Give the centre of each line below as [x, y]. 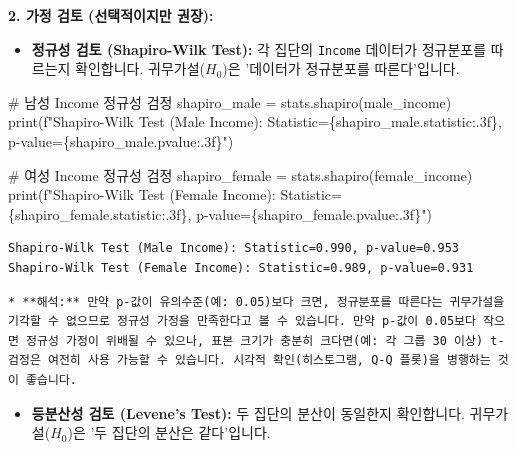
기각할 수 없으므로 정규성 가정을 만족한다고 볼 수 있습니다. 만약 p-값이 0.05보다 [242, 321]
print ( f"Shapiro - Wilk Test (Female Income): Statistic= [175, 194]
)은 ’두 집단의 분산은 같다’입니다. [169, 432]
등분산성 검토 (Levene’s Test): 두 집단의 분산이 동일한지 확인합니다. [248, 412]
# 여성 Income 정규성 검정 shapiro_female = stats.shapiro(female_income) [240, 174]
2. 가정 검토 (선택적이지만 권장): [111, 15]
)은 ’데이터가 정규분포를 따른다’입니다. [341, 68]
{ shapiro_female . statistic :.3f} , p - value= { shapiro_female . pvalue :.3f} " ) [220, 213]
